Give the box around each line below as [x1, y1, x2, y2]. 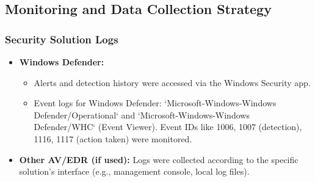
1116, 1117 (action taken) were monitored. [34, 132, 192, 145]
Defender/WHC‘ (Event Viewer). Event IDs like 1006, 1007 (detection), [34, 120, 302, 133]
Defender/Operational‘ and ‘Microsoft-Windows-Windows [34, 108, 250, 121]
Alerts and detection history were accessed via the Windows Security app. [34, 76, 311, 89]
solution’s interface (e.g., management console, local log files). [19, 165, 250, 178]
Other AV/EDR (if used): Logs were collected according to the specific [19, 153, 299, 166]
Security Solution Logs [5, 31, 118, 46]
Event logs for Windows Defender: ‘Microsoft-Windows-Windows [34, 96, 277, 109]
